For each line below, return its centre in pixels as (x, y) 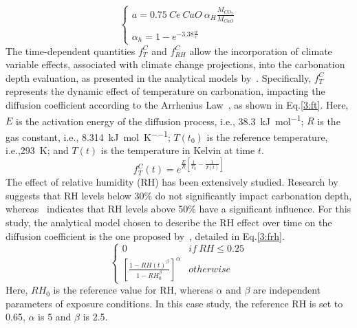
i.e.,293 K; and (37, 150)
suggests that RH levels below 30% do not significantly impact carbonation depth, (179, 195)
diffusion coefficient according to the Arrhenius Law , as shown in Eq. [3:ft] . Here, (177, 105)
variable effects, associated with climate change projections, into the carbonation (175, 64)
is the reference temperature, (267, 136)
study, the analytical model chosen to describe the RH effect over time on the (169, 222)
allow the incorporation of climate (261, 51)
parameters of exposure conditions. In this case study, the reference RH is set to (174, 303)
